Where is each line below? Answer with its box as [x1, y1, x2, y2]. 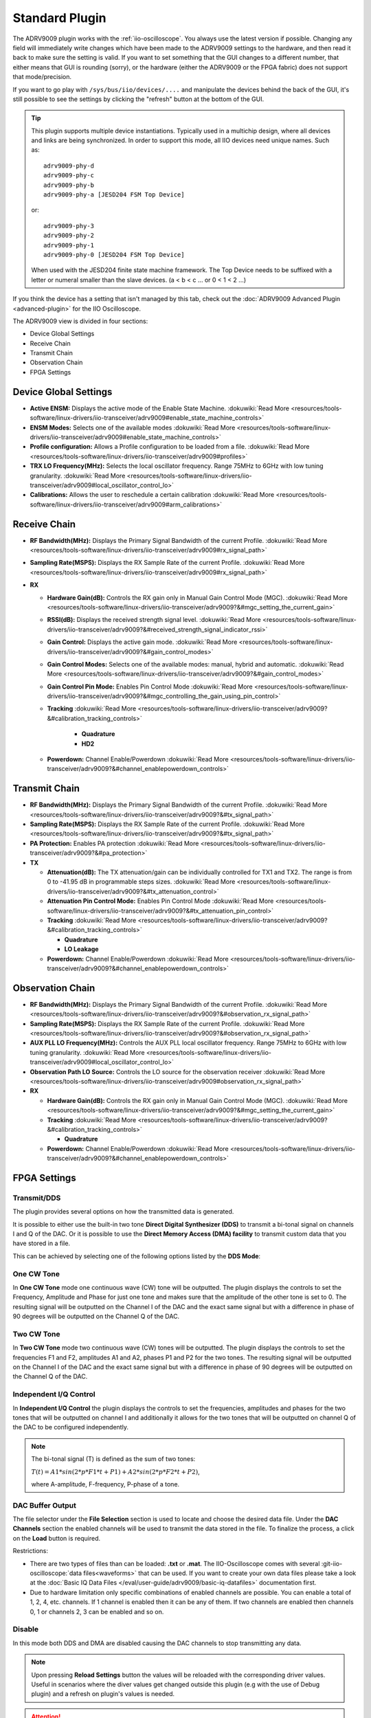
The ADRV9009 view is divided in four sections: [12, 317, 148, 325]
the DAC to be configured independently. [12, 1423, 128, 1431]
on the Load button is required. [12, 1534, 101, 1542]
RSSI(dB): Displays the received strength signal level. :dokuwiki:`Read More [47, 616, 261, 624]
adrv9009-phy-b [43, 181, 95, 189]
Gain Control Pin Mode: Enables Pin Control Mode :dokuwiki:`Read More [47, 682, 254, 691]
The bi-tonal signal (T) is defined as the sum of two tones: [31, 1455, 196, 1463]
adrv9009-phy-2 [43, 232, 95, 240]
